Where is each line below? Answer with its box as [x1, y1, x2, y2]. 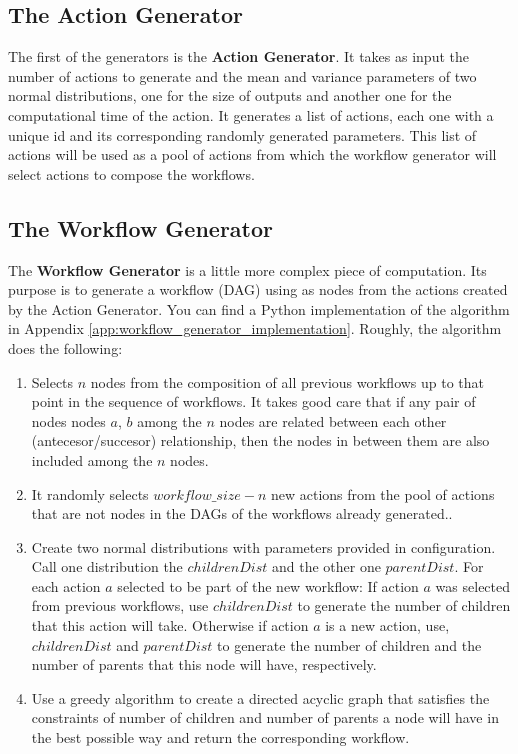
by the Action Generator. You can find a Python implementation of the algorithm [8, 298, 510, 319]
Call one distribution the [31, 556, 183, 577]
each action [31, 575, 101, 596]
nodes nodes [31, 410, 106, 431]
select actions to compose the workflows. [8, 163, 255, 184]
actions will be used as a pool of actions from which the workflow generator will [8, 144, 497, 165]
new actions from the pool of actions [270, 483, 495, 504]
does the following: [8, 337, 123, 358]
